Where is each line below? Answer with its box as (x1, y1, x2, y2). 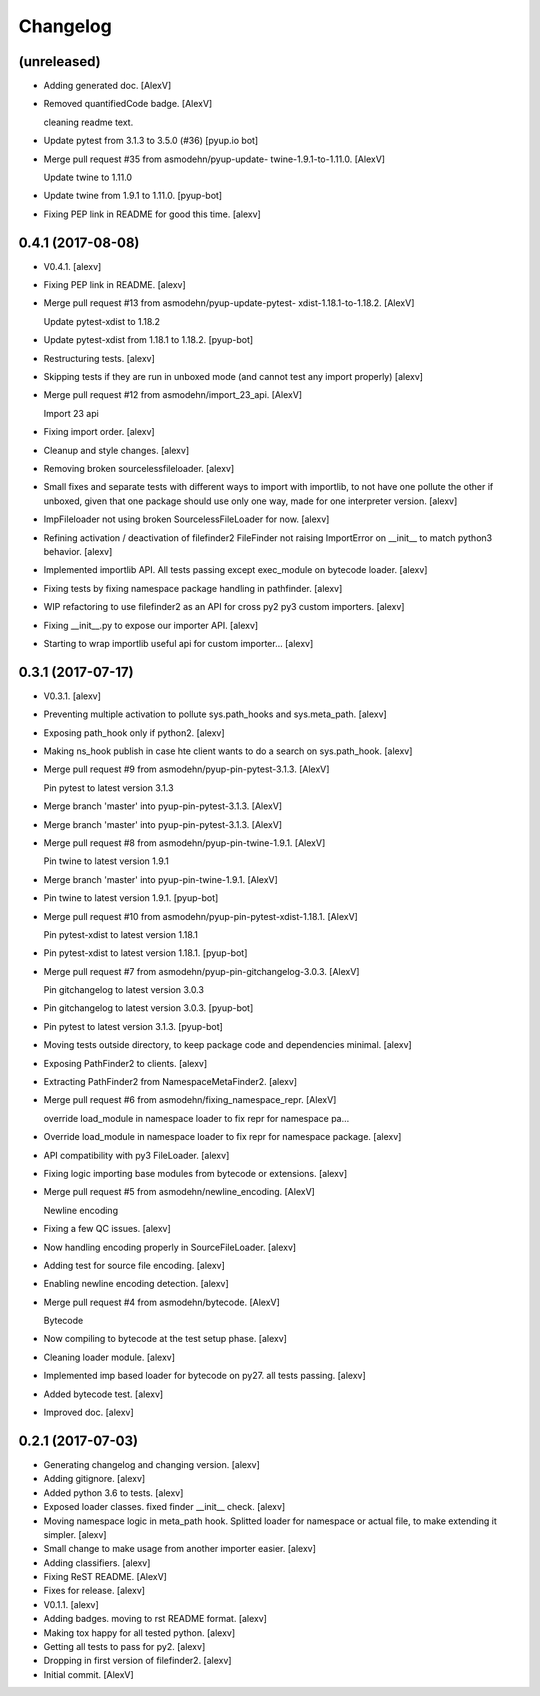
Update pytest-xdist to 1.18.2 (43, 315, 160, 327)
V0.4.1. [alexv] (43, 260, 102, 272)
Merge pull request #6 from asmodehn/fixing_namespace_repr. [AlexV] (43, 1094, 337, 1106)
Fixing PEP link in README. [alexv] (43, 279, 187, 291)
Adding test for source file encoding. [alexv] (43, 1259, 225, 1271)
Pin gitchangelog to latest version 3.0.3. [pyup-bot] (43, 1002, 254, 1014)
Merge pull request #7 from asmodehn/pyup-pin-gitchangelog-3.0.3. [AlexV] (43, 965, 360, 977)
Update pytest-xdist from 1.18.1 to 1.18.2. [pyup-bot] (43, 334, 254, 346)
